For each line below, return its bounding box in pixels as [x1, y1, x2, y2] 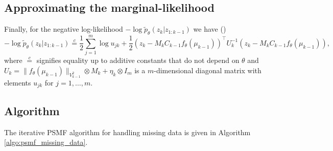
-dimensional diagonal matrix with [154, 64, 261, 75]
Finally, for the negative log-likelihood [4, 24, 123, 34]
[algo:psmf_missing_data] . [4, 137, 88, 147]
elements [4, 77, 31, 88]
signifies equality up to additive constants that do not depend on [36, 55, 240, 66]
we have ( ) [193, 24, 226, 34]
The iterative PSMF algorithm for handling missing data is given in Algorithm [4, 126, 251, 137]
